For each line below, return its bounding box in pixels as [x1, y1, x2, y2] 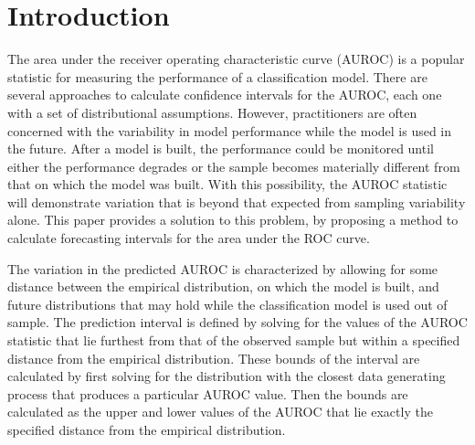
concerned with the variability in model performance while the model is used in [7, 121, 452, 140]
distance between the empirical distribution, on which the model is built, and [7, 277, 439, 296]
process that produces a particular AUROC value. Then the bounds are [7, 384, 408, 403]
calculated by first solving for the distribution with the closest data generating [7, 366, 446, 386]
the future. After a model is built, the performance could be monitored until [7, 139, 434, 158]
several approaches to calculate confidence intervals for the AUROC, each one [7, 85, 442, 104]
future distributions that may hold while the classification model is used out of [7, 294, 448, 313]
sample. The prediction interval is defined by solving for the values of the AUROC [7, 313, 468, 332]
